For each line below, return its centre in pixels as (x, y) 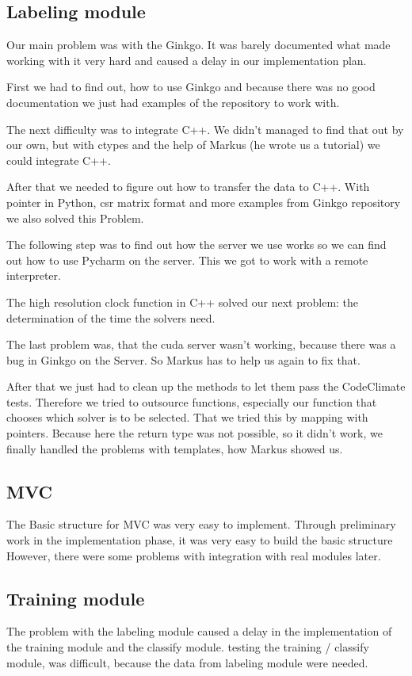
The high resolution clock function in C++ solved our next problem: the (183, 302)
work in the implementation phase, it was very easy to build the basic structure (200, 540)
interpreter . (34, 275)
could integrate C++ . (59, 160)
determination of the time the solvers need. (111, 317)
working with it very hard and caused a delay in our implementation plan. (187, 60)
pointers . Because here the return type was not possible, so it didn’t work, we (195, 433)
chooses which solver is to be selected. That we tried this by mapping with (187, 417)
